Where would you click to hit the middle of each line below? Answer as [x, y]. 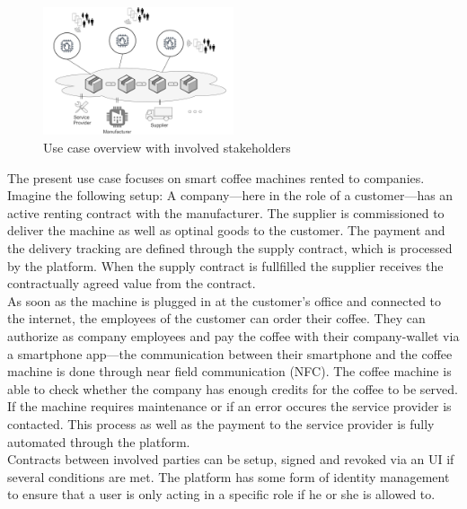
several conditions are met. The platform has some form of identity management [229, 476]
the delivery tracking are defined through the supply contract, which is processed [230, 248]
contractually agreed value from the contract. [132, 283]
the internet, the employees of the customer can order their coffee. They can [216, 318]
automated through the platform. [99, 441]
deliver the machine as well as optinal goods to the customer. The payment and [226, 230]
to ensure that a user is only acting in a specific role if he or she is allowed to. [221, 494]
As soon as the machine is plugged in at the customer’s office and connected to [225, 300]
